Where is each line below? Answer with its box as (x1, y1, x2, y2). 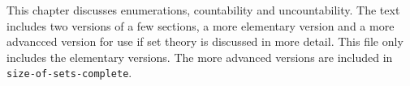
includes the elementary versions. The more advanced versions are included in (6, 48, 393, 65)
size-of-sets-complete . (6, 64, 132, 81)
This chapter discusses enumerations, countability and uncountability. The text (6, 2, 400, 18)
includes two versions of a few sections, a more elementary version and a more (6, 17, 395, 34)
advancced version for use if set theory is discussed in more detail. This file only (6, 33, 404, 50)
